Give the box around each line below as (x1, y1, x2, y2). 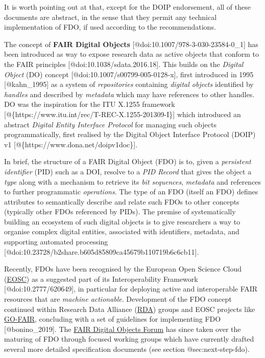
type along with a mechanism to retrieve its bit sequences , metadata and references (4, 176, 261, 187)
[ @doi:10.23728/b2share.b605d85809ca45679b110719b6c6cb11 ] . (4, 246, 199, 257)
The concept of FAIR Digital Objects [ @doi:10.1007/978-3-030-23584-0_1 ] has (4, 38, 258, 49)
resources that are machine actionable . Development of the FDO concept (4, 294, 232, 304)
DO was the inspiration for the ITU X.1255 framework (4, 99, 175, 109)
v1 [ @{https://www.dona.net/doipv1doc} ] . (4, 139, 138, 149)
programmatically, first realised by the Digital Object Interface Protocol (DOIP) (4, 129, 256, 140)
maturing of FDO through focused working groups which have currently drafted (4, 333, 254, 344)
